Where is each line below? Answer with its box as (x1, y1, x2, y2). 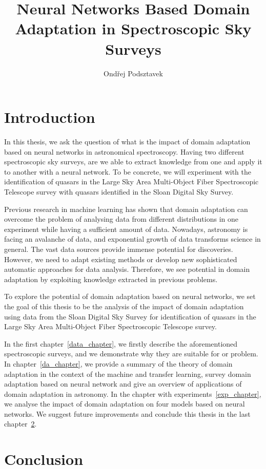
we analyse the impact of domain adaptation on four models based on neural (4, 398, 245, 409)
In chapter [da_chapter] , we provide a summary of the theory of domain (4, 358, 233, 369)
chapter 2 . (4, 418, 37, 429)
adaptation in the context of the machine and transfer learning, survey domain (4, 368, 251, 379)
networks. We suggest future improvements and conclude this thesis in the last (4, 408, 251, 419)
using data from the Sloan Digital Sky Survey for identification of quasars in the (4, 311, 256, 322)
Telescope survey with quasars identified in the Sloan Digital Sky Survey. (4, 186, 234, 197)
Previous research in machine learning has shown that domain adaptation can (4, 203, 248, 214)
